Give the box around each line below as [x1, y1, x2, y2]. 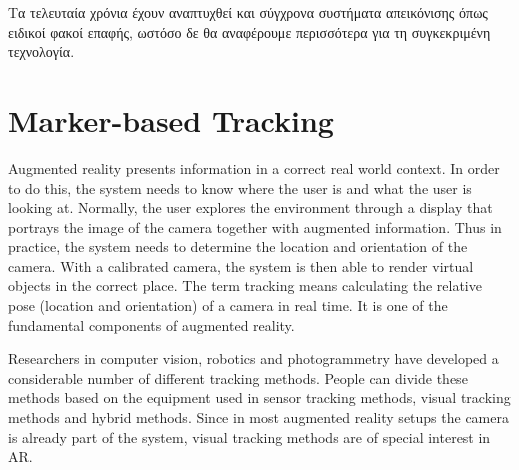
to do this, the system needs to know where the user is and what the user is [8, 177, 472, 198]
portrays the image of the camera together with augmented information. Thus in [8, 216, 502, 237]
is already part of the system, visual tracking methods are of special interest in [8, 426, 491, 447]
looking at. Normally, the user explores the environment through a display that [8, 197, 493, 218]
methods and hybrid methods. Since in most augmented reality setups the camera [8, 407, 509, 428]
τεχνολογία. [8, 41, 75, 62]
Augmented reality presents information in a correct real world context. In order [8, 157, 500, 178]
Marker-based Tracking [8, 99, 334, 140]
